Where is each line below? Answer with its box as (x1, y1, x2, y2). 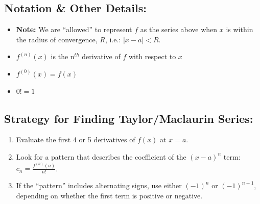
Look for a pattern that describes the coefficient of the (16, 151, 186, 162)
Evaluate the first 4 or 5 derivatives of (16, 134, 135, 145)
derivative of (82, 51, 121, 62)
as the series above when (140, 24, 218, 35)
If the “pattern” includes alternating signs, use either (16, 180, 182, 191)
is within (226, 24, 253, 35)
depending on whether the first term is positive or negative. (16, 190, 203, 200)
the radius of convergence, (16, 34, 98, 44)
